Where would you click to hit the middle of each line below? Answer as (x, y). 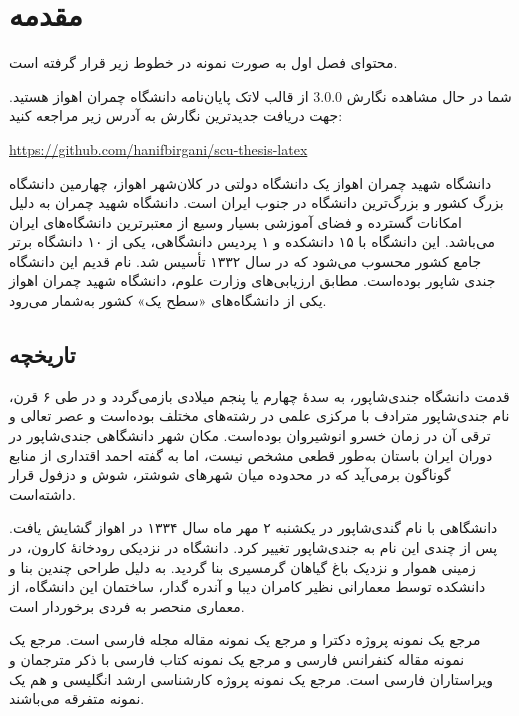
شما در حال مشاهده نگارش (429, 95)
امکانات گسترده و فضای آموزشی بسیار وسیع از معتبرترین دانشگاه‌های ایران (235, 221)
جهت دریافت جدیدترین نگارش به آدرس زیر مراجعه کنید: (176, 115)
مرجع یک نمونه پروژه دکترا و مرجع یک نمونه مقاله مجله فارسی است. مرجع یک (245, 639)
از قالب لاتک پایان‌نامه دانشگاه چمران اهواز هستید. (159, 95)
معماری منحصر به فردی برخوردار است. (127, 605)
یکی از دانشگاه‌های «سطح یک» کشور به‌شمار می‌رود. (168, 300)
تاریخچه (42, 354)
